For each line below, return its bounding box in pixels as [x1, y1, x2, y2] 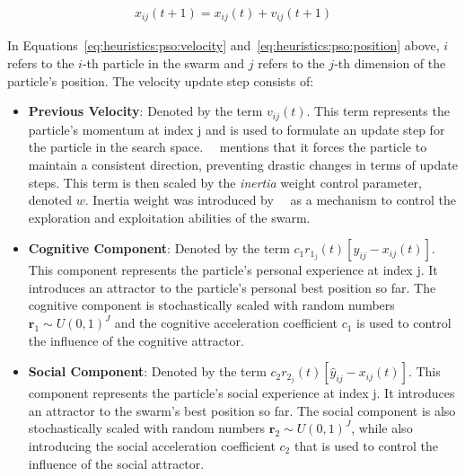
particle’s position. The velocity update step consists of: [7, 71, 314, 90]
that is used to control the [294, 436, 438, 455]
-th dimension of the [334, 54, 446, 73]
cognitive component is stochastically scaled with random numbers [28, 295, 395, 314]
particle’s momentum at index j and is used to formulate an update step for [28, 119, 445, 138]
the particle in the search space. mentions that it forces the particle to [28, 137, 427, 156]
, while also [351, 419, 413, 437]
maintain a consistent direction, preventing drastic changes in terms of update [28, 154, 458, 173]
